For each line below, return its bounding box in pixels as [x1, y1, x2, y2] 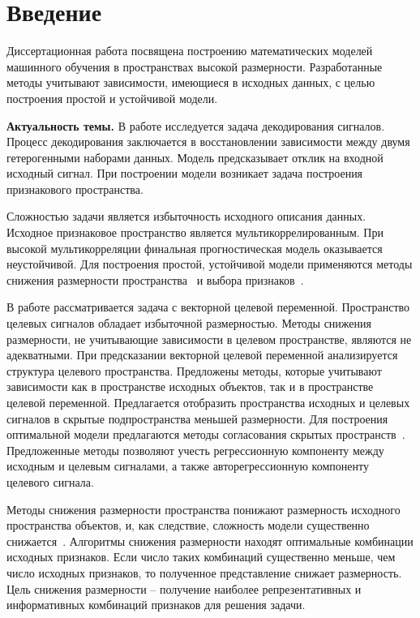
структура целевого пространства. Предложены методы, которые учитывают [6, 362, 382, 379]
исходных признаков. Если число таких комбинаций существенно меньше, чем [6, 548, 396, 565]
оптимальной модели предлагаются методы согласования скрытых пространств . [6, 426, 405, 443]
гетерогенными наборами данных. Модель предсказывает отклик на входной [6, 148, 384, 165]
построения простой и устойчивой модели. [6, 89, 218, 106]
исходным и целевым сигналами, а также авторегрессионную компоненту [6, 457, 369, 474]
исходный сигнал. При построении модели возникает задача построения [6, 165, 363, 182]
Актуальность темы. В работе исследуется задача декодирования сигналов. [6, 117, 385, 134]
